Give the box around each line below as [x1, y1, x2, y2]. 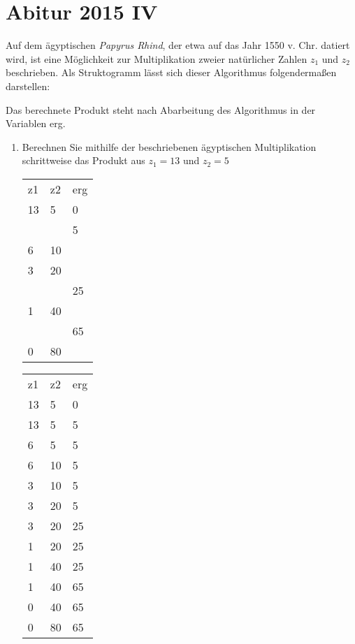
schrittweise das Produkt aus [22, 153, 145, 168]
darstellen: [6, 78, 50, 93]
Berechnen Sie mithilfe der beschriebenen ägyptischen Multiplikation [22, 139, 317, 154]
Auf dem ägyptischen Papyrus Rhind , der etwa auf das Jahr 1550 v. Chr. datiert [6, 38, 350, 52]
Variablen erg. [6, 116, 66, 131]
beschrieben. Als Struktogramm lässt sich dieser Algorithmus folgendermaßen [6, 65, 337, 80]
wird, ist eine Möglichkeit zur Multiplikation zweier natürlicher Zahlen [6, 51, 307, 66]
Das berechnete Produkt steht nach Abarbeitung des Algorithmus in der [6, 102, 316, 117]
